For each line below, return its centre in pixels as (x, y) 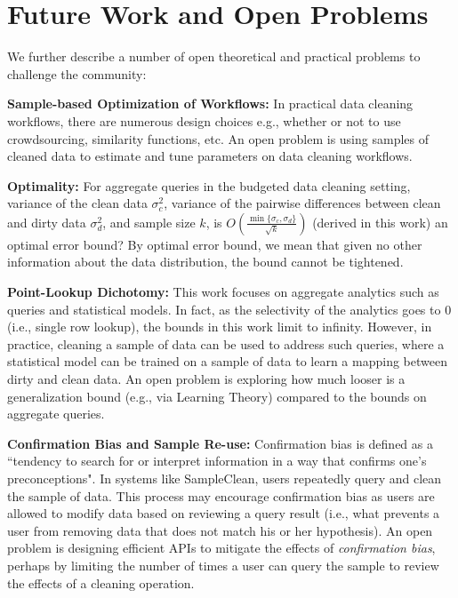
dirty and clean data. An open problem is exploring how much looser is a (206, 379)
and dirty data (47, 222)
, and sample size (149, 222)
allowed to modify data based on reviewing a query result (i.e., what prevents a (224, 513)
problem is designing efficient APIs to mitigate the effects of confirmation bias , (221, 548)
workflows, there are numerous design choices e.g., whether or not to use (204, 120)
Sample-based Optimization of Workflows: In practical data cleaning (210, 104)
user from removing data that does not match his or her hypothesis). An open (220, 530)
